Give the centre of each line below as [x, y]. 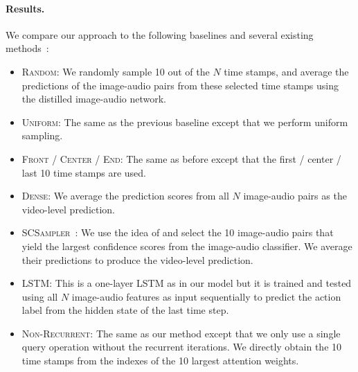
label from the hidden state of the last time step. [125, 310]
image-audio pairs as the [295, 196]
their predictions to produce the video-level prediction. [137, 259]
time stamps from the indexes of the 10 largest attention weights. [160, 361]
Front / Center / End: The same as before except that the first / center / [181, 158]
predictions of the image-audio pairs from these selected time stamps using [180, 85]
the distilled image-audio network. [94, 99]
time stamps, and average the [286, 71]
